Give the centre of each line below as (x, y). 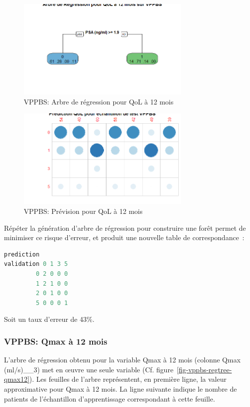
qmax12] (17, 379)
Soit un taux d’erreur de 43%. (49, 319)
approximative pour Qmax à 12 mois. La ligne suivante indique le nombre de (121, 388)
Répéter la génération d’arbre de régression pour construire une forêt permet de (125, 228)
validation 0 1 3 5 (36, 264)
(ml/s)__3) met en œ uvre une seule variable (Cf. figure (89, 369)
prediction (22, 254)
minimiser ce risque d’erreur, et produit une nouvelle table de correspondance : (124, 237)
